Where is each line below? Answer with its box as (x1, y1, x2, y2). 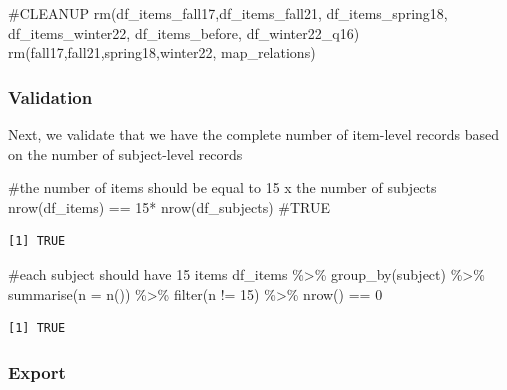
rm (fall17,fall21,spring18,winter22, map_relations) (8, 42, 316, 63)
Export (8, 359, 66, 384)
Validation (8, 84, 93, 109)
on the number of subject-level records (8, 143, 243, 164)
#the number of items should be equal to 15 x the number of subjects (8, 177, 437, 198)
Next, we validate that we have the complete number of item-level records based (8, 124, 499, 144)
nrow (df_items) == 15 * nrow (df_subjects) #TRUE (8, 196, 330, 217)
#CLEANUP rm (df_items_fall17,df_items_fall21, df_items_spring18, (8, 3, 448, 23)
